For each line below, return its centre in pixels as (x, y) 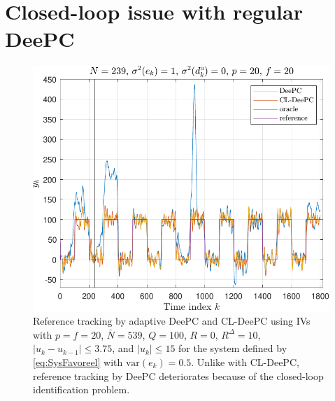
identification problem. (81, 389)
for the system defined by (233, 348)
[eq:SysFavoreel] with (78, 361)
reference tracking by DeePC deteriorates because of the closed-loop (178, 375)
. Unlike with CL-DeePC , (245, 361)
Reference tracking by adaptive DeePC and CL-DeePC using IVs (172, 321)
